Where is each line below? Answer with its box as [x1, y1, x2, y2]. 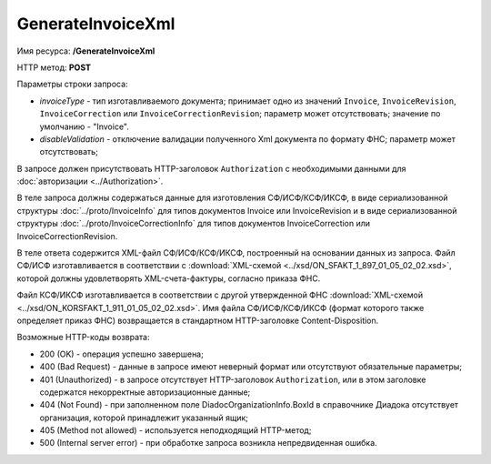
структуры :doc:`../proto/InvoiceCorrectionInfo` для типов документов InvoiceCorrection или [16, 218, 371, 229]
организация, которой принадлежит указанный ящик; [39, 412, 249, 423]
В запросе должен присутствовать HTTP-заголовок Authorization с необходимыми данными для [16, 163, 406, 174]
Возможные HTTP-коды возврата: [16, 332, 150, 343]
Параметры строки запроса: [16, 78, 128, 90]
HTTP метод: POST [16, 62, 91, 73]
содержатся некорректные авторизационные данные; [39, 387, 251, 398]
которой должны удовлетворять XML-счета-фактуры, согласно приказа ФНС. [16, 273, 321, 284]
